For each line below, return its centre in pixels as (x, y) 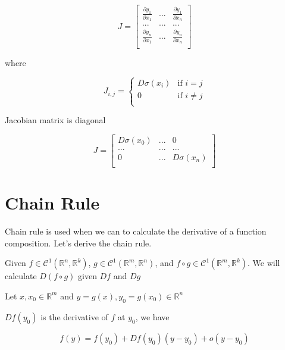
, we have (152, 316)
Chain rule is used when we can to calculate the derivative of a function (136, 231)
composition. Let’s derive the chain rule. (78, 243)
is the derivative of (74, 316)
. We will (264, 263)
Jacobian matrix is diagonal (55, 120)
